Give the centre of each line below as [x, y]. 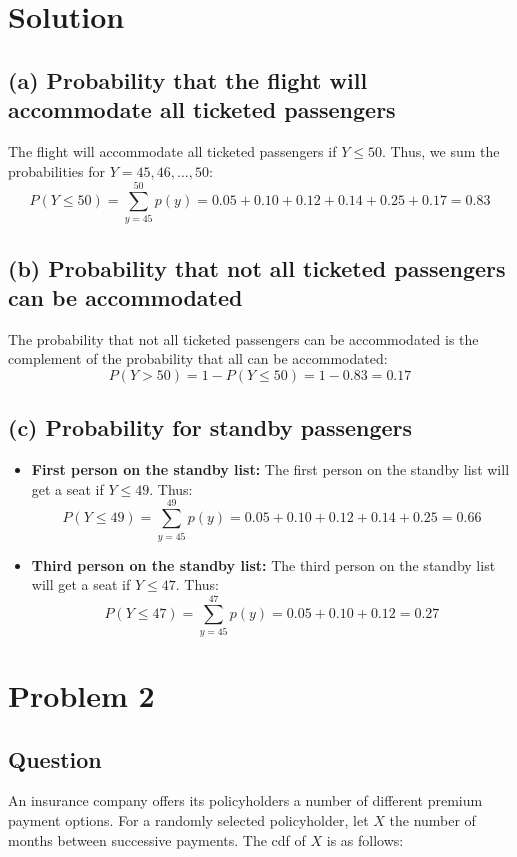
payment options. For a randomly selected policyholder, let [188, 820]
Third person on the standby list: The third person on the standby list [263, 564]
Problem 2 [81, 695]
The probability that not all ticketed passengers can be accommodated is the [243, 338]
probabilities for [57, 170]
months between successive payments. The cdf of [157, 839]
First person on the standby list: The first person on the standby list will [270, 469]
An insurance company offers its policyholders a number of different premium [245, 800]
